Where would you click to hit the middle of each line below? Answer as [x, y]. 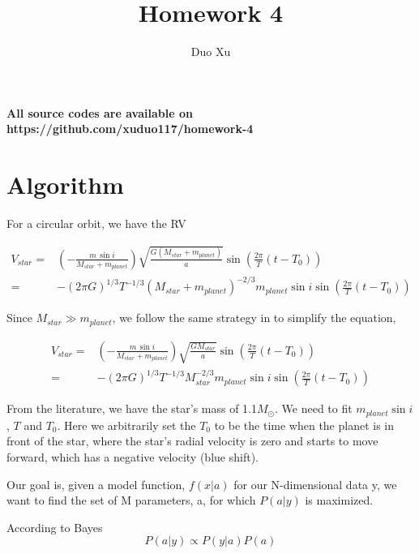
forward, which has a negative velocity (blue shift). [133, 457]
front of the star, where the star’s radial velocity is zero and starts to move [192, 441]
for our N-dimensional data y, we [315, 484]
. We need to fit [314, 408]
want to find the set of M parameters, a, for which [131, 500]
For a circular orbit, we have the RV [96, 223]
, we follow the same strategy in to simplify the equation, [254, 318]
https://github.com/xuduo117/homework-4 [130, 129]
